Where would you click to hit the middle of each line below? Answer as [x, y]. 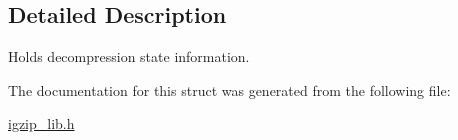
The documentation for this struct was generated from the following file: [229, 89]
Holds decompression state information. [129, 56]
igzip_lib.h [41, 123]
